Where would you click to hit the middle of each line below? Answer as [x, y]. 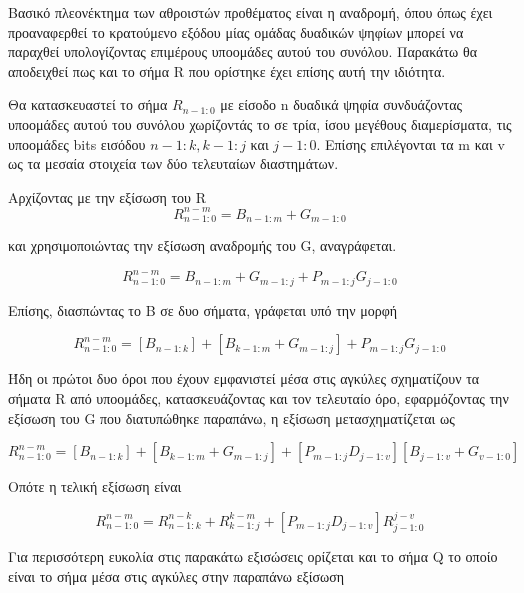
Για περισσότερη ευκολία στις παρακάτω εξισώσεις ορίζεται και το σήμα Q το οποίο [253, 556]
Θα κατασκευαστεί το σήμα [88, 104]
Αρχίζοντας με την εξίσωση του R [107, 196]
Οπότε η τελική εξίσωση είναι [95, 486]
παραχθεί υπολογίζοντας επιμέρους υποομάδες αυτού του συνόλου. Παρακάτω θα [242, 51]
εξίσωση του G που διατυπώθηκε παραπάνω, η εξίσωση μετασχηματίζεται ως [231, 417]
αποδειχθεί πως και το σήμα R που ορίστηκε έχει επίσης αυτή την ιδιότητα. [227, 70]
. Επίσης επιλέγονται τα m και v [410, 143]
